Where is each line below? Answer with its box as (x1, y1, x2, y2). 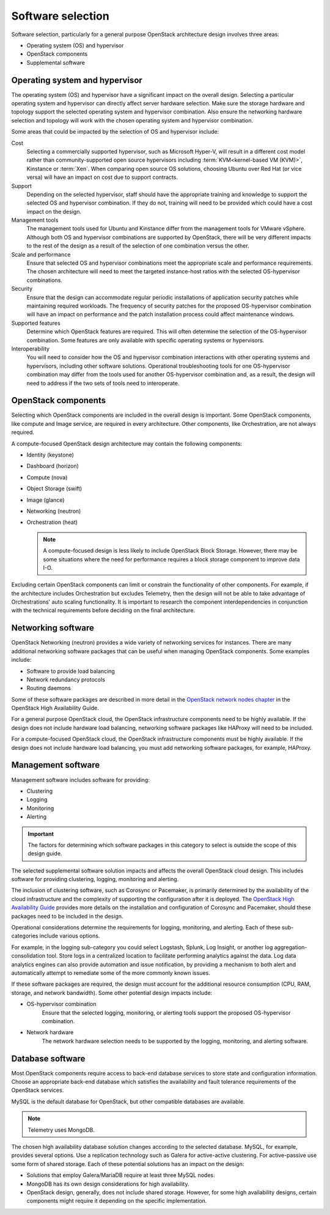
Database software (11, 1053, 86, 1064)
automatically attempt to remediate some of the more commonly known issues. (11, 969, 210, 977)
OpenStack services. (11, 1086, 64, 1094)
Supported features (11, 319, 61, 327)
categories (11, 932, 38, 940)
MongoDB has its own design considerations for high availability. (26, 1180, 189, 1187)
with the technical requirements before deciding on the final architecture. (11, 607, 196, 614)
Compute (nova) (26, 474, 68, 481)
